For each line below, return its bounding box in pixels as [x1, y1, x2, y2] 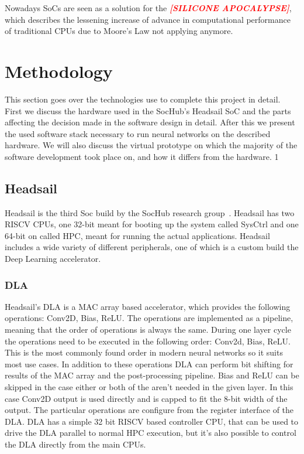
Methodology [5, 59, 113, 83]
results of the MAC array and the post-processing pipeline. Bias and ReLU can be [5, 369, 299, 381]
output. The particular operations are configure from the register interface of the [5, 404, 294, 416]
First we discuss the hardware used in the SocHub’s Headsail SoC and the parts [5, 104, 291, 117]
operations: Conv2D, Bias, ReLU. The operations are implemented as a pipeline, [5, 312, 293, 324]
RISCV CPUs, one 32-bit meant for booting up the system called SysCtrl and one [5, 218, 299, 230]
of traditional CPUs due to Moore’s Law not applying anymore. [5, 25, 233, 37]
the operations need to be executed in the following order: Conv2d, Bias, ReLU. [5, 334, 291, 347]
